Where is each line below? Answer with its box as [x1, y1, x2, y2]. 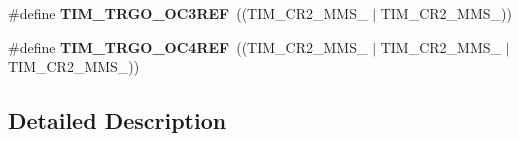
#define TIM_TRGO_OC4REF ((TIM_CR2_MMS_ [8, 36, 368, 57]
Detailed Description [8, 105, 227, 136]
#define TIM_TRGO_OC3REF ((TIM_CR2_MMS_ [8, 3, 368, 23]
